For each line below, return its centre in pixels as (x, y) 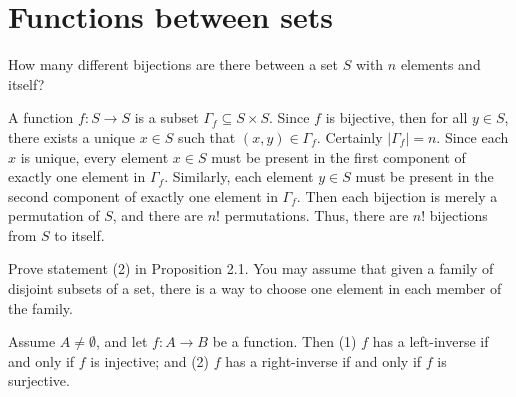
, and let (122, 341)
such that (207, 136)
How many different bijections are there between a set (173, 64)
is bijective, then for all (396, 117)
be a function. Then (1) (284, 341)
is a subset (166, 117)
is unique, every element (94, 156)
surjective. (39, 380)
